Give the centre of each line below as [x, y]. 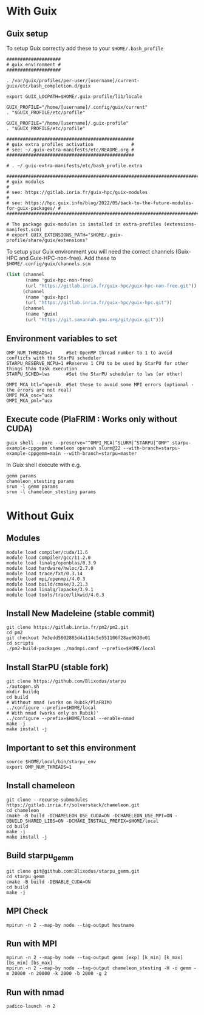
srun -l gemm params [32, 487]
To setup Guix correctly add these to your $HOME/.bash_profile [85, 48]
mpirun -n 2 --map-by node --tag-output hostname [70, 925]
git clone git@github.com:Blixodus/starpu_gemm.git [73, 871]
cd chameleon [23, 810]
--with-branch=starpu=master [100, 453]
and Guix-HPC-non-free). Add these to [68, 258]
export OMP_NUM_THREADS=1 [39, 767]
